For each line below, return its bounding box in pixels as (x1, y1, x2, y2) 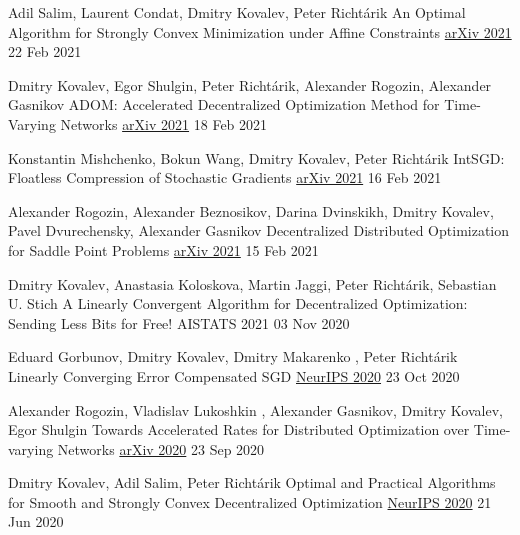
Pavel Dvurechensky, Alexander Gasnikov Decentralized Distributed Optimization (8, 220, 510, 241)
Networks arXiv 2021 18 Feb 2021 (60, 113, 268, 134)
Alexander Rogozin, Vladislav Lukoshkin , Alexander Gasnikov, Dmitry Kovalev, (8, 399, 503, 420)
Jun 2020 (8, 511, 64, 532)
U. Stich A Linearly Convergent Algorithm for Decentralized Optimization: (8, 293, 468, 314)
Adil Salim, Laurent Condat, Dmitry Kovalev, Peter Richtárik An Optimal (8, 2, 466, 22)
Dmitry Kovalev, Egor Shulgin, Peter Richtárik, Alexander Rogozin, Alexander (8, 74, 492, 95)
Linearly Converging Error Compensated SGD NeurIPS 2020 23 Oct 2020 (8, 365, 460, 386)
